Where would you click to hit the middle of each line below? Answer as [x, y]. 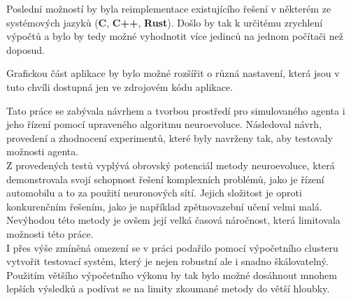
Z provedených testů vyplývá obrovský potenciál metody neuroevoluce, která [171, 165]
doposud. [26, 49]
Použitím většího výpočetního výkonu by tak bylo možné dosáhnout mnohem [172, 274]
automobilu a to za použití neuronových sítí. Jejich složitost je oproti [154, 193]
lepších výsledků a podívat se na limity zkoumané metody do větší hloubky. [168, 288]
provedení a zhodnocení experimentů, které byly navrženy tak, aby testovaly [170, 137]
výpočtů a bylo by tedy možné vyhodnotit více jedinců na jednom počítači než [175, 36]
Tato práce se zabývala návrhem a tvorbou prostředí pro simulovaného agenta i [176, 110]
